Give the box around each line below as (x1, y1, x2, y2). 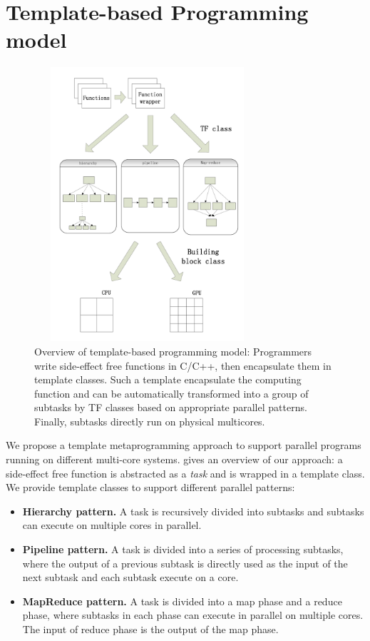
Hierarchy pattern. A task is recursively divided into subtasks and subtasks (22, 503, 364, 518)
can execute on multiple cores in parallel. (22, 518, 202, 533)
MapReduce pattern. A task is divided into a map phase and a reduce (22, 593, 342, 608)
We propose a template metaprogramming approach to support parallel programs (6, 438, 361, 453)
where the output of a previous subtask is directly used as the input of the (22, 555, 348, 570)
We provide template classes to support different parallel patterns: (6, 480, 295, 495)
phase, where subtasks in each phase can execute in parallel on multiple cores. (22, 607, 364, 622)
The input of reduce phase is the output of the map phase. (22, 622, 279, 636)
